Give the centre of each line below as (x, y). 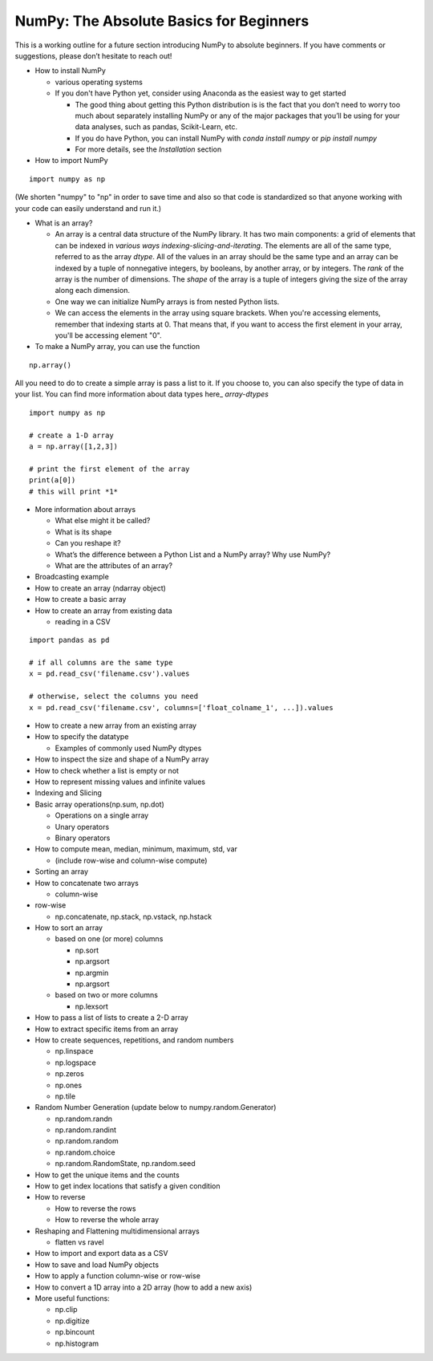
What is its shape (83, 532)
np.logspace (75, 1062)
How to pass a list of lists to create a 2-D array (111, 1018)
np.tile (65, 1096)
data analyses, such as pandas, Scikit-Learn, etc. (156, 127)
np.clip (66, 1310)
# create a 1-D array (71, 435)
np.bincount (75, 1332)
